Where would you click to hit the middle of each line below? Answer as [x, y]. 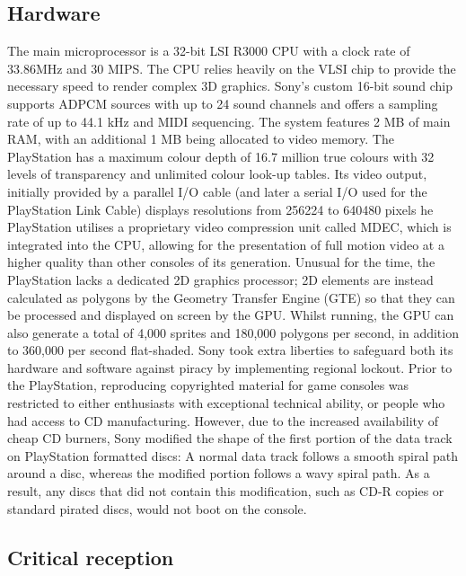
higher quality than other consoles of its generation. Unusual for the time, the [221, 262]
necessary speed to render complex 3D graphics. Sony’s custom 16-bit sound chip [230, 86]
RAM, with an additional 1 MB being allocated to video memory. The [201, 139]
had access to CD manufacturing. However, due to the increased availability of [223, 420]
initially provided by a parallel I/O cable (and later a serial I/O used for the [217, 191]
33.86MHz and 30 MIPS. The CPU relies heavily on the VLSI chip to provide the [232, 68]
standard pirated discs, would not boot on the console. [157, 508]
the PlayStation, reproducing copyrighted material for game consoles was [208, 385]
